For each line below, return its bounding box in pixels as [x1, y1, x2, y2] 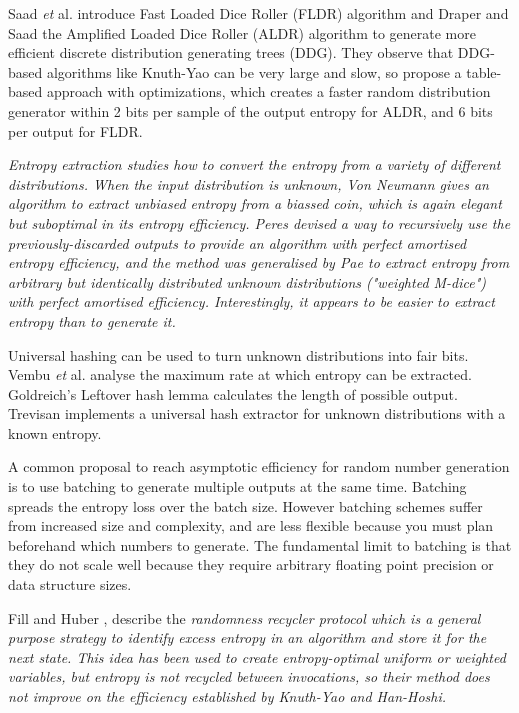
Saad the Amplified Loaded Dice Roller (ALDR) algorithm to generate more [8, 22, 476, 43]
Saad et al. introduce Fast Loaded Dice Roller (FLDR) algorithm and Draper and [8, 3, 509, 23]
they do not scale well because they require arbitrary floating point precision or [8, 554, 494, 575]
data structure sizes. [8, 574, 132, 595]
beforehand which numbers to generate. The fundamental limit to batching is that [8, 534, 512, 555]
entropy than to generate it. [8, 310, 176, 331]
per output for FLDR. [8, 120, 143, 141]
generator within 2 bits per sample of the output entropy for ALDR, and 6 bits [8, 100, 493, 121]
